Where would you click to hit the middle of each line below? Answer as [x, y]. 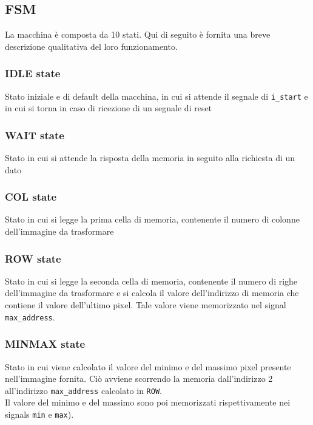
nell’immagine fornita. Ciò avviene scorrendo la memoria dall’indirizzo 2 [139, 378]
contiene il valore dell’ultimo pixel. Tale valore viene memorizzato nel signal [146, 305]
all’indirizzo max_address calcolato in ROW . [83, 390]
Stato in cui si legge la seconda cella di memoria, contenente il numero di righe [151, 281]
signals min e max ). [39, 414]
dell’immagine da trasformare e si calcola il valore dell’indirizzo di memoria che [152, 293]
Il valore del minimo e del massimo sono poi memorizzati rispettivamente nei [148, 402]
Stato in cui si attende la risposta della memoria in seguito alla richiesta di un [150, 158]
